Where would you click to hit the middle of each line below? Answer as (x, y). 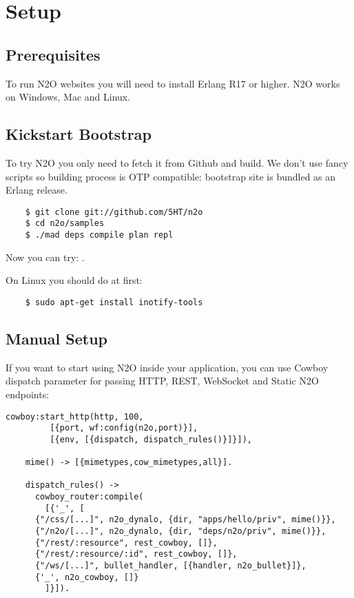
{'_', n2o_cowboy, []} (87, 577)
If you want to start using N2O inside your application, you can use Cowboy (167, 367)
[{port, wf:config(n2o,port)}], (124, 428)
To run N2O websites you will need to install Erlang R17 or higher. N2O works (173, 83)
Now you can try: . (45, 257)
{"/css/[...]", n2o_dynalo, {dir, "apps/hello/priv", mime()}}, (185, 520)
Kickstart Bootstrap (79, 134)
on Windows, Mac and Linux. (68, 97)
